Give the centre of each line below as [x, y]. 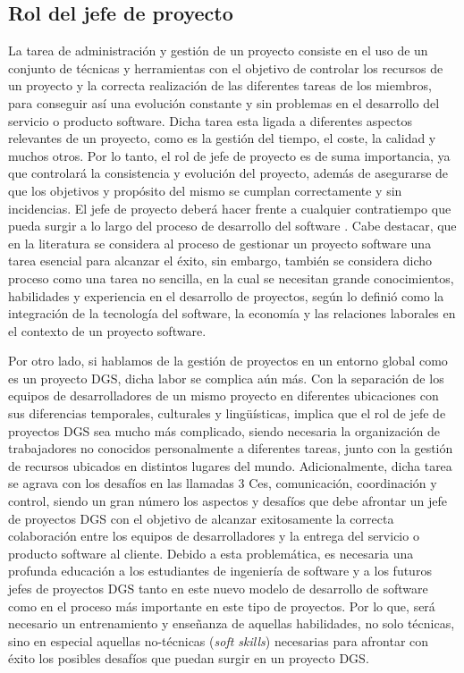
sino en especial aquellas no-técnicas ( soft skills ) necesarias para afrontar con [219, 640]
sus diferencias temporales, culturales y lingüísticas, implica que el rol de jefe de [227, 413]
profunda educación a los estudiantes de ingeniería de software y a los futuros [220, 571]
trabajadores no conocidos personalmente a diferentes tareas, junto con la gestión [231, 448]
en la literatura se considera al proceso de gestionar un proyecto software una [220, 243]
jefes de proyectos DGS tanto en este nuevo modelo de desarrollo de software [218, 589]
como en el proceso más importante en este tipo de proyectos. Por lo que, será [222, 606]
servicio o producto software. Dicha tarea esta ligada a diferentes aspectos [210, 120]
